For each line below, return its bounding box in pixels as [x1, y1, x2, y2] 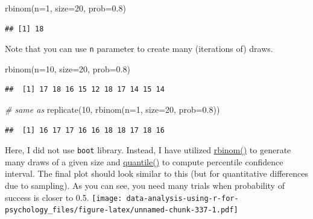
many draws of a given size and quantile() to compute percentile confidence [5, 155, 283, 168]
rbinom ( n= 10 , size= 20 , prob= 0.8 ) [5, 62, 130, 75]
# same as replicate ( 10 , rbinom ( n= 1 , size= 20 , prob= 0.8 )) [5, 103, 220, 116]
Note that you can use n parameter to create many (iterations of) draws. [5, 42, 273, 55]
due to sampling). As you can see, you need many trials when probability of [5, 179, 285, 192]
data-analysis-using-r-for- [126, 194, 239, 203]
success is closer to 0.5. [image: [5, 191, 122, 203]
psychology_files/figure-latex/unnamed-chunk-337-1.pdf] [5, 206, 238, 215]
